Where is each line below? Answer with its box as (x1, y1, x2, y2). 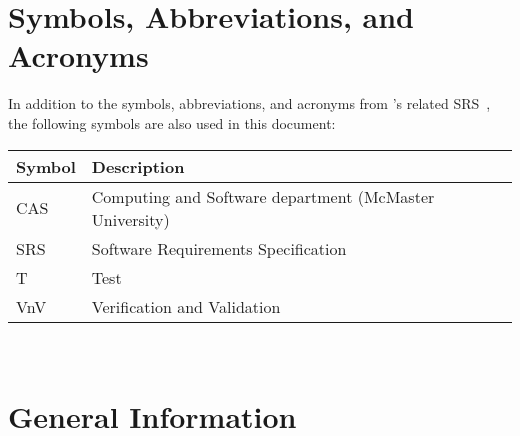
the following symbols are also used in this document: (8, 112, 336, 133)
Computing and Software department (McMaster (91, 184, 435, 208)
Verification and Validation (91, 294, 281, 318)
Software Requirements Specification (91, 236, 347, 260)
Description (91, 154, 185, 178)
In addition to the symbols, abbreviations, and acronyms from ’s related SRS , (8, 93, 491, 114)
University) (91, 207, 170, 231)
